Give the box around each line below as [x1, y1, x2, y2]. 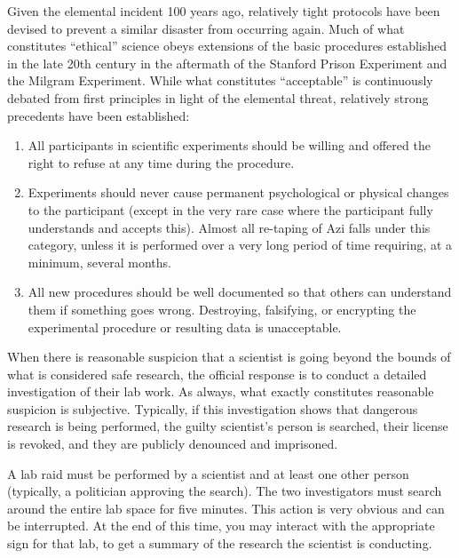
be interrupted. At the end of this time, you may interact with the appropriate [7, 516, 435, 535]
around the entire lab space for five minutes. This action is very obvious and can [7, 498, 445, 517]
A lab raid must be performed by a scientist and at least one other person [7, 464, 409, 482]
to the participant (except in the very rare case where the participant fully [28, 200, 433, 219]
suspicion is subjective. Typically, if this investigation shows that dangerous [7, 399, 418, 418]
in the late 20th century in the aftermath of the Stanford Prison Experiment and [7, 53, 447, 72]
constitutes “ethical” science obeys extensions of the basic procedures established [7, 36, 447, 55]
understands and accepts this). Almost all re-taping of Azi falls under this [28, 218, 431, 236]
